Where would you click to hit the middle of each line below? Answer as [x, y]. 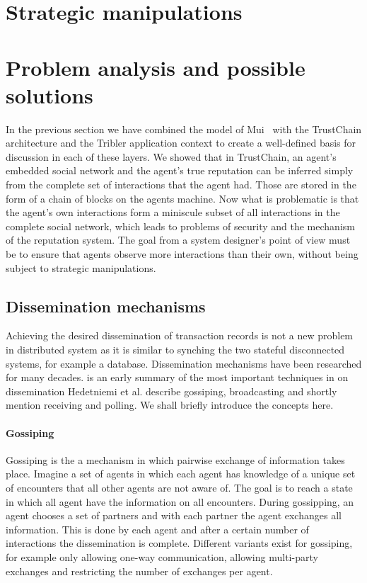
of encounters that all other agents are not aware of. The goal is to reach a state [179, 487]
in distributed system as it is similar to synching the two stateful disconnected [175, 350]
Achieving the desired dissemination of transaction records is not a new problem [180, 335]
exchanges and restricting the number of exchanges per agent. [139, 571]
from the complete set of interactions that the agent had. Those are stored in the [181, 185]
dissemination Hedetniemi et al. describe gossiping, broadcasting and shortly [171, 391]
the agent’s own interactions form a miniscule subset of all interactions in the [173, 212]
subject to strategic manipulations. [81, 267]
